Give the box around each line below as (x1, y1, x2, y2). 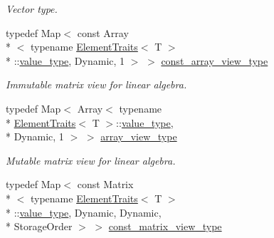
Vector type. (6, 1, 58, 16)
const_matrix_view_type (108, 219, 222, 234)
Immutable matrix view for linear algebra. (6, 77, 187, 92)
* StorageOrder (6, 219, 73, 234)
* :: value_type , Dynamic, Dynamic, (6, 205, 162, 219)
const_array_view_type (161, 53, 268, 68)
